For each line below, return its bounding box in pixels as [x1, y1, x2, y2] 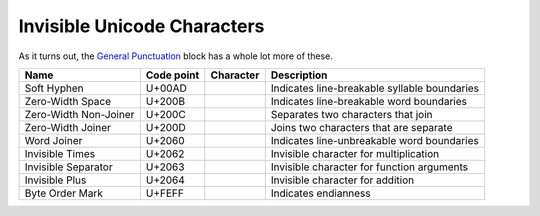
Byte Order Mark [24, 186, 104, 200]
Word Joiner [24, 133, 83, 147]
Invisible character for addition [270, 173, 415, 187]
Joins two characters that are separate [270, 120, 453, 134]
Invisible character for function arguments [270, 160, 469, 174]
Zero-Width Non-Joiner [24, 107, 135, 121]
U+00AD [145, 81, 187, 95]
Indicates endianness [270, 186, 372, 200]
